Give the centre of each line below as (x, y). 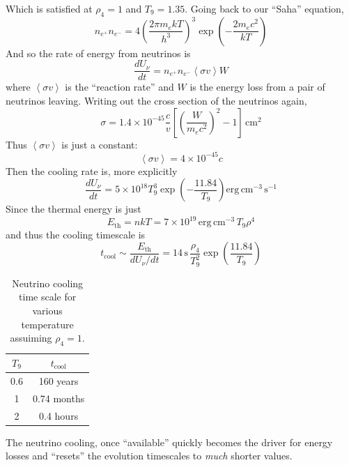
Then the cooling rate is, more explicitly (92, 170)
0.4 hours (59, 415)
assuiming (31, 338)
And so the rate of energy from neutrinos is (98, 53)
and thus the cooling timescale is (76, 234)
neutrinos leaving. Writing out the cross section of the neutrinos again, (156, 101)
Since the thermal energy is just (73, 209)
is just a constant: (100, 144)
